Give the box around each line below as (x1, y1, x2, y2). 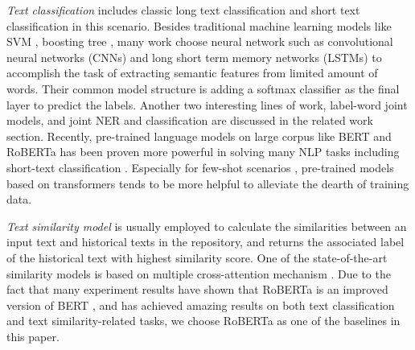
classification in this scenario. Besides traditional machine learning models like (6, 17, 392, 34)
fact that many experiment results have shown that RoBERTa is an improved (6, 281, 388, 298)
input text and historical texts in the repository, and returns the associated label (6, 233, 405, 250)
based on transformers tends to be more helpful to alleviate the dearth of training (6, 175, 409, 191)
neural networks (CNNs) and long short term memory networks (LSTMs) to (6, 48, 382, 65)
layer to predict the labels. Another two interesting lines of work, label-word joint (6, 96, 408, 113)
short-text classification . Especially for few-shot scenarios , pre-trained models (6, 159, 394, 175)
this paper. (6, 327, 60, 344)
